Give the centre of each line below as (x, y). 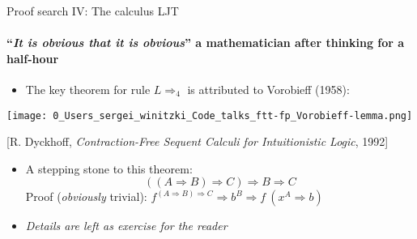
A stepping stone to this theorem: (109, 168)
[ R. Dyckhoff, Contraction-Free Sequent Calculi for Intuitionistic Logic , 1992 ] (198, 141)
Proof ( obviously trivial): (86, 196)
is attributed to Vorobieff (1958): (268, 89)
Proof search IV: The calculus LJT (93, 11)
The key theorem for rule (88, 89)
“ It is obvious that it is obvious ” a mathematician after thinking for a (206, 43)
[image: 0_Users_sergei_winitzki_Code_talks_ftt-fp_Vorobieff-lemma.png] (210, 115)
